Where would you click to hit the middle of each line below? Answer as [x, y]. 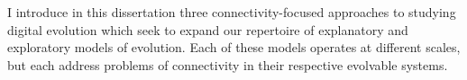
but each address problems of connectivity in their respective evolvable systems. [228, 64]
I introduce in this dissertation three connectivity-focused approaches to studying [232, 12]
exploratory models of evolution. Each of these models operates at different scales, [234, 47]
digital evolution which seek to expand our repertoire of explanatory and [208, 29]
